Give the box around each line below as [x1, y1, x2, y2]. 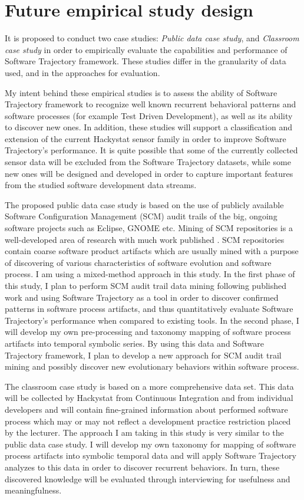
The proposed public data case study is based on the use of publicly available [5, 198, 284, 210]
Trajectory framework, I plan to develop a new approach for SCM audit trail [5, 348, 282, 361]
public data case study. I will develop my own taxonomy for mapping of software [5, 437, 296, 450]
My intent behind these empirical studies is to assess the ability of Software [5, 86, 277, 98]
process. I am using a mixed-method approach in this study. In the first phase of [5, 268, 295, 280]
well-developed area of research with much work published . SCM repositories [5, 233, 285, 245]
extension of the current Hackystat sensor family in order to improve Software [5, 132, 286, 144]
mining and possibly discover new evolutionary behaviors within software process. [5, 360, 299, 373]
